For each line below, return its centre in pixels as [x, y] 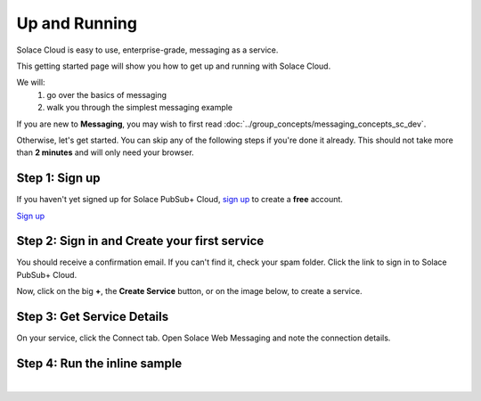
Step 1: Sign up [59, 178]
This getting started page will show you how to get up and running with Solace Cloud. [174, 66]
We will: [31, 82]
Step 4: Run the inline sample [99, 363]
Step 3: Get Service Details [93, 317]
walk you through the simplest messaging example [140, 108]
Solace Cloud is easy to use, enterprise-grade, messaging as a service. [147, 50]
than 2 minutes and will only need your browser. [106, 152]
